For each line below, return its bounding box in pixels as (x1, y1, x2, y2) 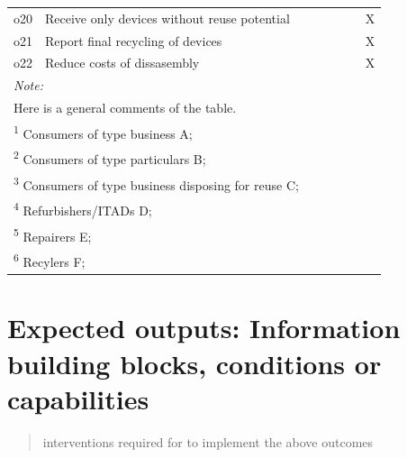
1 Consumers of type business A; (14, 121, 193, 142)
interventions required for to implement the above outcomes (42, 432, 374, 451)
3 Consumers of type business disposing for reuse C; (14, 172, 299, 194)
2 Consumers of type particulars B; (14, 147, 206, 169)
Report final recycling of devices (45, 31, 222, 50)
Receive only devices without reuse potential (45, 8, 290, 27)
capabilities (7, 380, 149, 417)
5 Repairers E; (14, 224, 92, 245)
